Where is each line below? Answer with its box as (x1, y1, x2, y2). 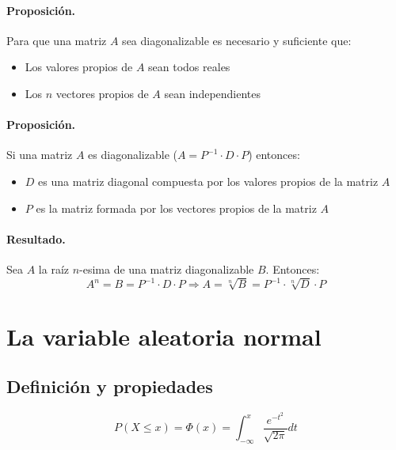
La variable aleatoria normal (6, 320, 322, 352)
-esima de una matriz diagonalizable (79, 260, 254, 277)
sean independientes (164, 85, 261, 101)
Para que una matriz (6, 32, 107, 48)
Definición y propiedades (6, 374, 213, 399)
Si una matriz (6, 146, 73, 163)
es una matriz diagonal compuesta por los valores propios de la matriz (38, 172, 379, 189)
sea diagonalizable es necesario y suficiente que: (122, 32, 352, 48)
